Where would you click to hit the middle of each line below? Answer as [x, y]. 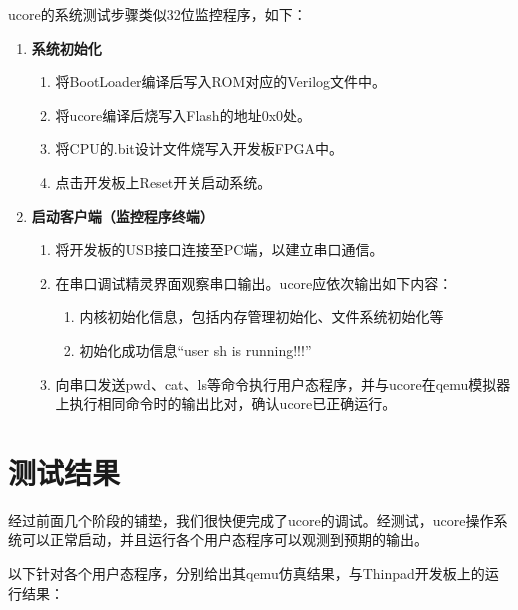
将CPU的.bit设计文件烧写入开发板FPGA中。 [199, 148]
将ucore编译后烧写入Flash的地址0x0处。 [183, 114]
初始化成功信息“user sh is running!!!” [195, 349]
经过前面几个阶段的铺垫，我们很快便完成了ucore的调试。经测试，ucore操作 [251, 519]
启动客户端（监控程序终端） [122, 215]
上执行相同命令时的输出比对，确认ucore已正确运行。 [226, 403]
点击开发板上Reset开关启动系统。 [163, 181]
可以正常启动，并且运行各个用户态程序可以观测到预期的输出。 [224, 539]
